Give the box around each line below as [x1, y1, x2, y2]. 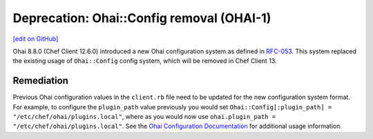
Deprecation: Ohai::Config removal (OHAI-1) [12, 10, 271, 26]
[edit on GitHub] [12, 35, 59, 43]
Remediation [12, 75, 69, 86]
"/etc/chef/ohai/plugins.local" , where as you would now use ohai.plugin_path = [12, 113, 276, 121]
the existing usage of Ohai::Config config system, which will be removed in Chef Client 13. [12, 57, 277, 65]
